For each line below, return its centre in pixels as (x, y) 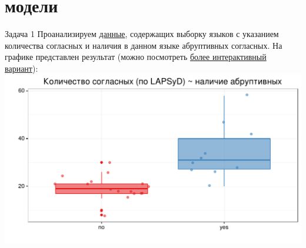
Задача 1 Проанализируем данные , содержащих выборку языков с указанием (142, 34)
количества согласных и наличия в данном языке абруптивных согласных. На (144, 45)
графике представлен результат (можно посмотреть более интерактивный (136, 57)
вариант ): (21, 68)
